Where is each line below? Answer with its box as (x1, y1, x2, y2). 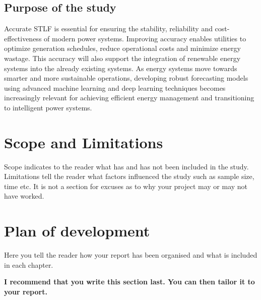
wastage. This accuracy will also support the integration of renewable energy (4, 52, 241, 63)
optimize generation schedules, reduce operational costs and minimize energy (4, 43, 241, 53)
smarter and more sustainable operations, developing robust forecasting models (4, 73, 248, 83)
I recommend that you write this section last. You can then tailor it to (4, 276, 255, 287)
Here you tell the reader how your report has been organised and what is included (4, 250, 257, 260)
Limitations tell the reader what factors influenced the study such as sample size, (4, 171, 254, 182)
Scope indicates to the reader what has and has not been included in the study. (4, 161, 249, 171)
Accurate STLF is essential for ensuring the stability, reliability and (4, 23, 213, 34)
